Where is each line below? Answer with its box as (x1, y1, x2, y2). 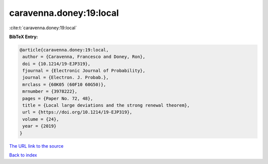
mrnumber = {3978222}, (22, 89, 78, 94)
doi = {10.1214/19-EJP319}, (22, 61, 91, 66)
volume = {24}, (22, 116, 60, 122)
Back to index (9, 152, 37, 158)
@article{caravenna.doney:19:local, (19, 47, 109, 53)
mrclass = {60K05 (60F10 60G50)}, (22, 82, 106, 87)
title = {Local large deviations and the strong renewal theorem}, (22, 103, 190, 109)
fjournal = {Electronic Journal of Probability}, (22, 68, 146, 74)
